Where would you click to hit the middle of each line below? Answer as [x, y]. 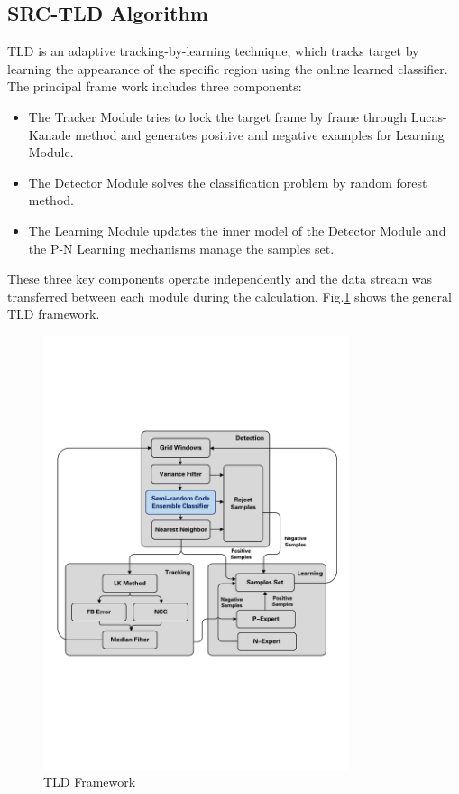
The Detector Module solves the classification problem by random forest [228, 182]
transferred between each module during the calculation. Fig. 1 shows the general [229, 296]
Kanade [50, 134]
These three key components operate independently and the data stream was [220, 279]
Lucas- [429, 116]
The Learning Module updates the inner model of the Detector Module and [237, 230]
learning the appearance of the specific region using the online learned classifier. [228, 68]
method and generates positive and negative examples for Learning [260, 134]
